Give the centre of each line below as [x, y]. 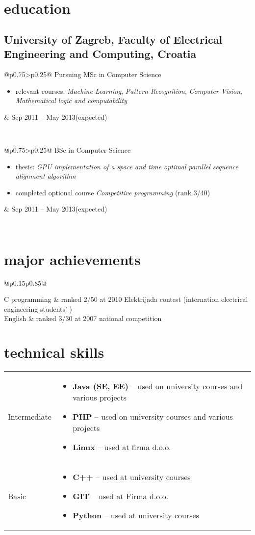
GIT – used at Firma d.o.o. [121, 496]
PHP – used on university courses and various [153, 417]
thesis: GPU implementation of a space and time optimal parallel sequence [127, 166]
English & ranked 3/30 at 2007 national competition [83, 318]
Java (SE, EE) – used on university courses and [158, 386]
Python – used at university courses [136, 515]
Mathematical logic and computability [71, 100]
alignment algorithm [46, 176]
